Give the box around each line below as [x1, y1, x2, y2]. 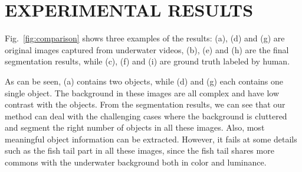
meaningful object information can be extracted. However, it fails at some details [5, 132, 297, 145]
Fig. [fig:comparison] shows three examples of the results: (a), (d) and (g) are [5, 32, 285, 44]
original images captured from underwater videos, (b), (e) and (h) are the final [5, 43, 289, 56]
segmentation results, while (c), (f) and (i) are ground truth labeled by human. [5, 55, 290, 67]
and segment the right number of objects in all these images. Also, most [5, 121, 265, 134]
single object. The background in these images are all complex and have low [5, 86, 279, 99]
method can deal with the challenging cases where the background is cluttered [5, 109, 287, 122]
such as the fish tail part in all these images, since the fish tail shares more [5, 144, 274, 157]
